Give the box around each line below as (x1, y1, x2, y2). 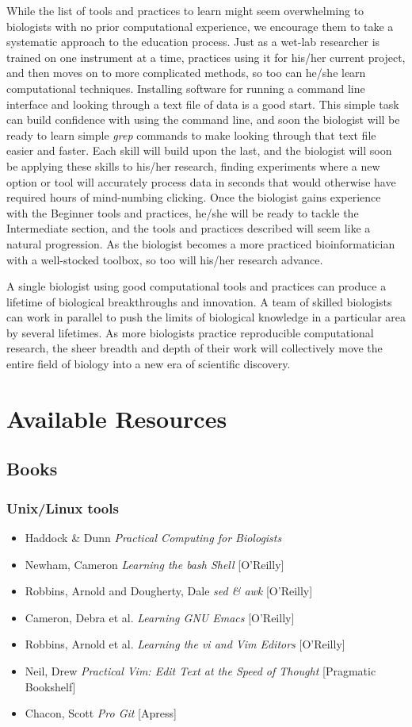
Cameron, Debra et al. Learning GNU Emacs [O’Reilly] (25, 609, 295, 625)
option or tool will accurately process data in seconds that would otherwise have (6, 173, 396, 190)
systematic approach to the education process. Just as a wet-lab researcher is (6, 33, 380, 50)
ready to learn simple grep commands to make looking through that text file (6, 126, 376, 143)
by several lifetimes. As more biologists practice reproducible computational (6, 324, 374, 340)
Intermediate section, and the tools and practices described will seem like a (6, 220, 371, 237)
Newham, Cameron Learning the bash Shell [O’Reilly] (25, 556, 284, 572)
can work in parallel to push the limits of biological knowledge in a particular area (6, 309, 406, 325)
